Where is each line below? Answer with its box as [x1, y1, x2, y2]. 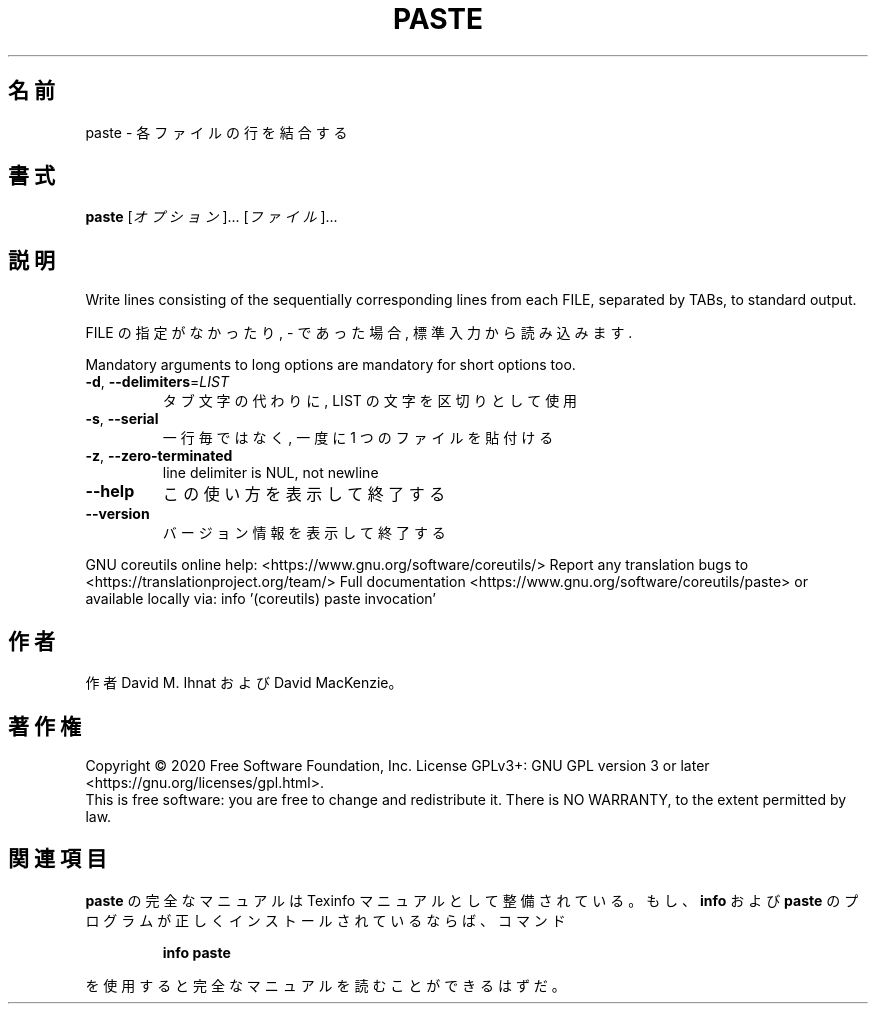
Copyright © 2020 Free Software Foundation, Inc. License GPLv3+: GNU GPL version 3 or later [85, 756, 710, 774]
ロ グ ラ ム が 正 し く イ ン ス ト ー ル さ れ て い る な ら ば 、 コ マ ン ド [85, 911, 566, 929]
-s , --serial [85, 410, 159, 428]
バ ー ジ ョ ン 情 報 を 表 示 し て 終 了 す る [162, 524, 446, 542]
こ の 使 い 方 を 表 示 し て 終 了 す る [162, 484, 446, 505]
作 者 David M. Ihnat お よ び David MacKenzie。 [85, 674, 403, 692]
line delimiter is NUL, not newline [162, 464, 379, 482]
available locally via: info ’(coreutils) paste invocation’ [85, 590, 436, 608]
